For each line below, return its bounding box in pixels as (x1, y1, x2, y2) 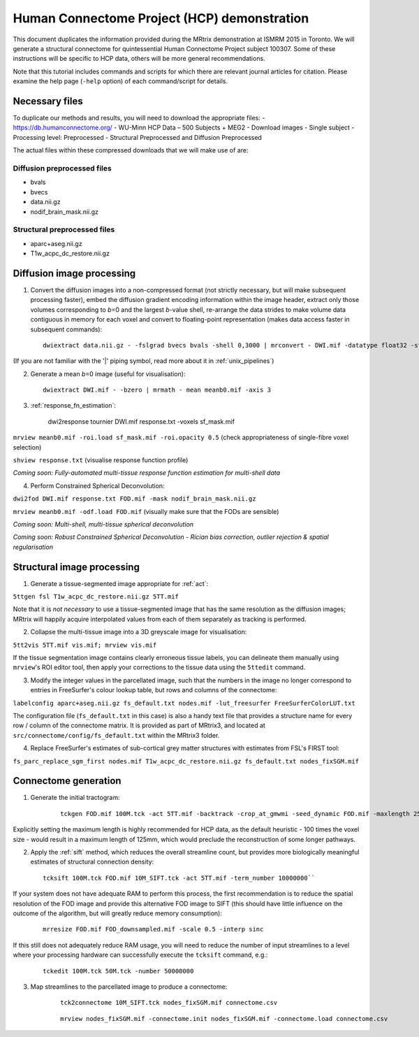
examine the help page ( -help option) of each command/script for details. (13, 77, 228, 85)
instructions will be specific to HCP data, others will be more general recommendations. (13, 55, 265, 63)
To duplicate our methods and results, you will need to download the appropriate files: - (13, 114, 265, 122)
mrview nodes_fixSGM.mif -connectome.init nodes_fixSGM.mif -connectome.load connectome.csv (60, 1015, 388, 1022)
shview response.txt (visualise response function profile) (13, 456, 189, 464)
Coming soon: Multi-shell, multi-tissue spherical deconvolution (13, 520, 194, 528)
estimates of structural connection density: (30, 857, 154, 866)
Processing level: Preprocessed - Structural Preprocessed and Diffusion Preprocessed (13, 133, 262, 141)
